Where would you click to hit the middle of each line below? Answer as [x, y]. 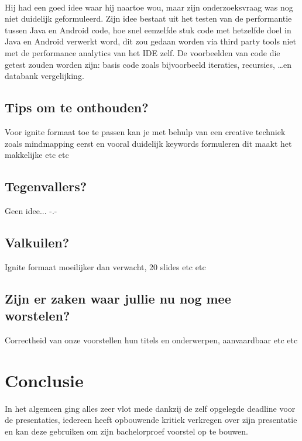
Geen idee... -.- [31, 210]
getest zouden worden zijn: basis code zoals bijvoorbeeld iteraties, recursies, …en [148, 64]
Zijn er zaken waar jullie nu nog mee [118, 298]
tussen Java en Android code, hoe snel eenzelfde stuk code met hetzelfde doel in [148, 30]
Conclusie [44, 380]
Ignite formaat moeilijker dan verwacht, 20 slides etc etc [105, 266]
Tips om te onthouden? [77, 107]
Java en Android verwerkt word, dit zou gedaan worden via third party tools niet [150, 41]
